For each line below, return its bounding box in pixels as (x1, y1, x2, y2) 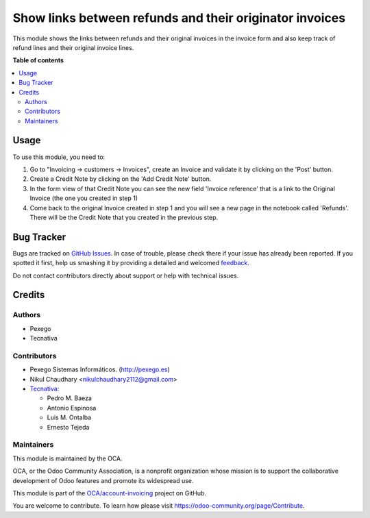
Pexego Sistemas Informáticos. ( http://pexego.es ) (29, 365, 171, 373)
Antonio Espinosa (47, 404, 97, 412)
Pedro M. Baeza (47, 394, 92, 402)
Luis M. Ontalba (47, 413, 92, 421)
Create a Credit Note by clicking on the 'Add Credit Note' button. (29, 175, 212, 183)
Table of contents (12, 56, 64, 64)
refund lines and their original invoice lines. (12, 43, 134, 51)
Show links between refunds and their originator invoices (12, 10, 346, 25)
